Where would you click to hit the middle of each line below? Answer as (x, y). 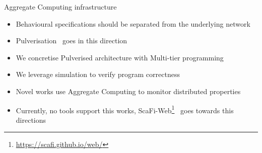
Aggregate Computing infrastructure (60, 7)
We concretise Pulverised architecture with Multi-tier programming (120, 57)
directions (31, 120)
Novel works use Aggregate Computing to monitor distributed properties (128, 91)
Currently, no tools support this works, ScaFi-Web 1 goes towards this (125, 109)
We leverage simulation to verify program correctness (98, 74)
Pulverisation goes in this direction (72, 41)
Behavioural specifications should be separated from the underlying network (133, 23)
